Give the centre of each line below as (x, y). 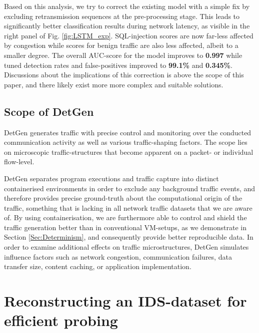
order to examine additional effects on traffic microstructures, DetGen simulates (126, 247)
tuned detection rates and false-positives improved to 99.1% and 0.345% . (118, 65)
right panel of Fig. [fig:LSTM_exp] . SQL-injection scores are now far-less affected (129, 35)
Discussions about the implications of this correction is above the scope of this (124, 75)
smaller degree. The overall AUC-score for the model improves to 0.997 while (123, 55)
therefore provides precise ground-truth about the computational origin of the (123, 198)
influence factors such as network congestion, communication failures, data (118, 256)
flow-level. (19, 162)
